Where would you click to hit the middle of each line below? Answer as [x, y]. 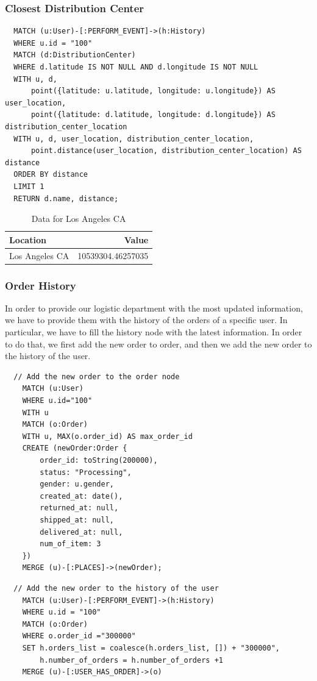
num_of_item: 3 [70, 544]
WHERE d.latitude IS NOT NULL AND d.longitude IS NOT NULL [136, 67]
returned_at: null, [79, 508]
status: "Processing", [86, 472]
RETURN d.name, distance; [66, 198]
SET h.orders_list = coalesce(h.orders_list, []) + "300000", [151, 648]
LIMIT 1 [29, 186]
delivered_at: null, [81, 532]
